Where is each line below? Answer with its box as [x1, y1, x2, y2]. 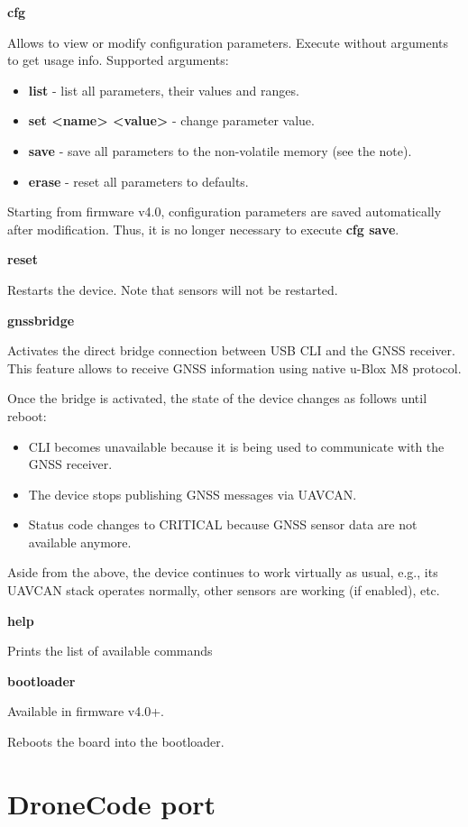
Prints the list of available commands [7, 641, 213, 660]
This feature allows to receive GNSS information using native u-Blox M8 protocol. [7, 358, 462, 377]
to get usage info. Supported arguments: [7, 51, 229, 69]
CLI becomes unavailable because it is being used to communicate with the [28, 436, 445, 455]
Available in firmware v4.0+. [7, 702, 164, 721]
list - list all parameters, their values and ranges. [28, 80, 299, 99]
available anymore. [28, 532, 132, 551]
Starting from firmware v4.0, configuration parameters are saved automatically [7, 202, 442, 221]
